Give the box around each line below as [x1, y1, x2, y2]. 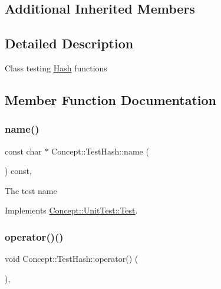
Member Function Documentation [5, 90, 217, 109]
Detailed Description [5, 34, 134, 52]
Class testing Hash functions [5, 61, 107, 74]
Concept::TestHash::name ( [51, 144, 149, 157]
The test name [5, 184, 57, 196]
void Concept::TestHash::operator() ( [5, 252, 138, 265]
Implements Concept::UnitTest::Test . [5, 204, 138, 216]
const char [5, 144, 42, 157]
